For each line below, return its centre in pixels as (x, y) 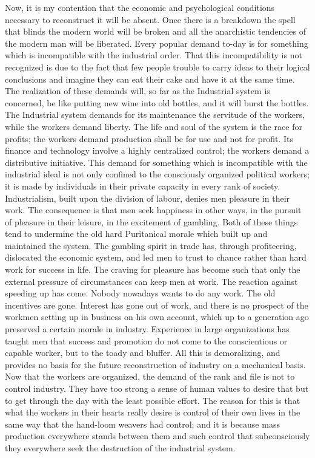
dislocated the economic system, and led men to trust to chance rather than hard (156, 257)
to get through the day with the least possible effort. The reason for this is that (153, 400)
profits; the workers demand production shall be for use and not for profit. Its (149, 138)
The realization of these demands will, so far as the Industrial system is (138, 91)
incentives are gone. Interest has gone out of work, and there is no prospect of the (157, 305)
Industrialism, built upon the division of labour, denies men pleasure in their (148, 198)
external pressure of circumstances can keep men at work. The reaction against (151, 281)
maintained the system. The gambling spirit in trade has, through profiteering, (151, 245)
